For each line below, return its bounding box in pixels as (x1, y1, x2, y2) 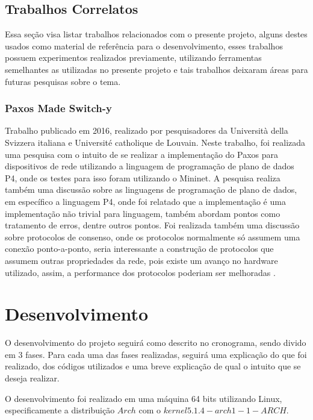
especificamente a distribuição (5, 404, 115, 416)
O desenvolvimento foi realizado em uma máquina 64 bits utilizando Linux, (5, 392, 282, 404)
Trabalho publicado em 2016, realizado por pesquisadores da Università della (5, 124, 288, 137)
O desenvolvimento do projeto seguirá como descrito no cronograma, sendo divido (5, 336, 306, 349)
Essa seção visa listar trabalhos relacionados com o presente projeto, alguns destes (5, 28, 308, 40)
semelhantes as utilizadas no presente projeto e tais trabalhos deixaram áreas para (5, 63, 308, 75)
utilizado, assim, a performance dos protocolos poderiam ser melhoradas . (5, 266, 276, 278)
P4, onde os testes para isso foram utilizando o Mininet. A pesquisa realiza (5, 171, 280, 184)
